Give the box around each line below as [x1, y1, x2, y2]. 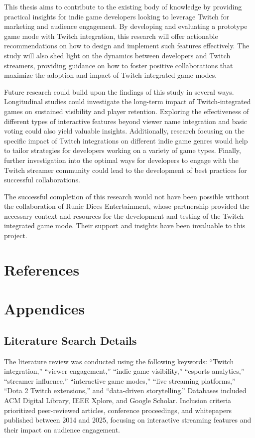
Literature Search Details [4, 332, 137, 348]
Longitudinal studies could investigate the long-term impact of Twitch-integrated [4, 96, 251, 107]
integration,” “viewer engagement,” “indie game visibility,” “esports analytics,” [4, 366, 245, 376]
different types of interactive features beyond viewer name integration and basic [4, 116, 248, 126]
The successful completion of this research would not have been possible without [4, 191, 250, 201]
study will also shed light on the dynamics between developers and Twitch [4, 50, 231, 60]
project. [4, 230, 27, 241]
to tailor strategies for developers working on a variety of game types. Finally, [4, 145, 241, 155]
